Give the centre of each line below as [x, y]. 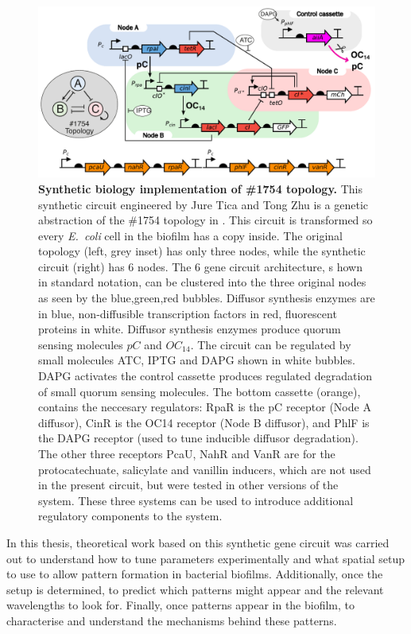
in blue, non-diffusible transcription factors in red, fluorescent [188, 313]
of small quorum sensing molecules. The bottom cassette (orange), [200, 391]
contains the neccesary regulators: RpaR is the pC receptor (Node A [205, 407]
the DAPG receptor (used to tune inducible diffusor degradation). [198, 438]
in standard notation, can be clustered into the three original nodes [202, 282]
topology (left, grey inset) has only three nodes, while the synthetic [202, 251]
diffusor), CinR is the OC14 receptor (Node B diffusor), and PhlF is [204, 422]
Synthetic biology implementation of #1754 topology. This [200, 188]
